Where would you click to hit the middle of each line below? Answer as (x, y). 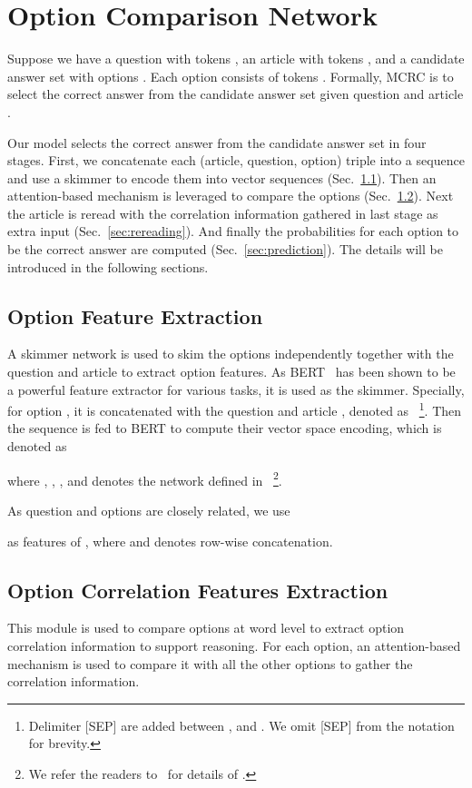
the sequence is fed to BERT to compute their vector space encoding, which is (225, 428)
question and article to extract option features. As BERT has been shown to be (231, 372)
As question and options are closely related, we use (149, 510)
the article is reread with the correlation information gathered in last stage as (223, 213)
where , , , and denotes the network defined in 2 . (145, 478)
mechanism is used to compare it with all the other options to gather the (210, 663)
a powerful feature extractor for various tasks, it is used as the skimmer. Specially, (236, 389)
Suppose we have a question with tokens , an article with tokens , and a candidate (236, 59)
